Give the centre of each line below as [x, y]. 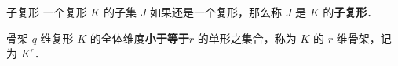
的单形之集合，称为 [247, 38]
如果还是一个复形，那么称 [215, 12]
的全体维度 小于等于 [139, 38]
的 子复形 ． [351, 12]
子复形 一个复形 [47, 12]
